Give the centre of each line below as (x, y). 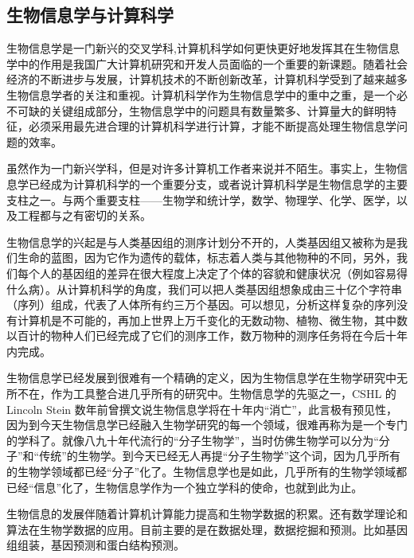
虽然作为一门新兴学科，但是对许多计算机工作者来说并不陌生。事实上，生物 (201, 168)
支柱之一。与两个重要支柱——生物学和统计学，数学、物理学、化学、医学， (201, 199)
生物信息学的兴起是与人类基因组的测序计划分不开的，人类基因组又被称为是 (201, 242)
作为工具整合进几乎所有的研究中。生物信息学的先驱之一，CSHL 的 (223, 394)
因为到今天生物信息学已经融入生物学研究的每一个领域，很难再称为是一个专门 (207, 425)
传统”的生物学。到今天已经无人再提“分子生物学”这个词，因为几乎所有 (220, 456)
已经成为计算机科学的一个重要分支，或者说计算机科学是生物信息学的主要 (218, 183)
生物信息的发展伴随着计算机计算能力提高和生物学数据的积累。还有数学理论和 (207, 514)
